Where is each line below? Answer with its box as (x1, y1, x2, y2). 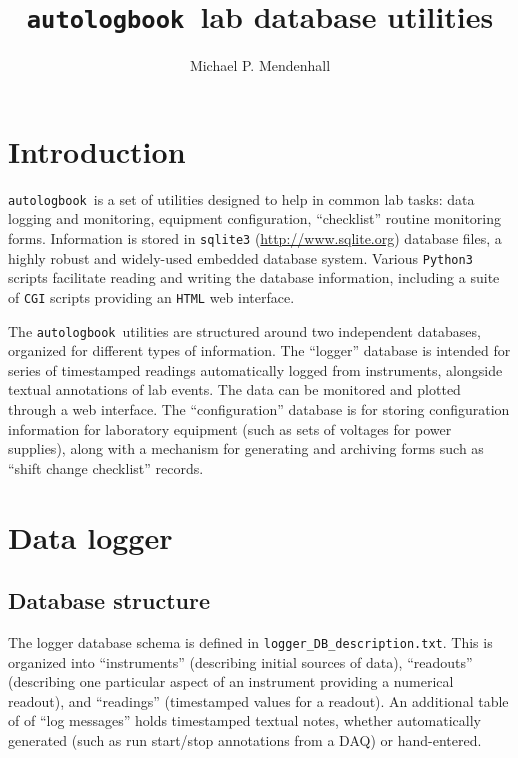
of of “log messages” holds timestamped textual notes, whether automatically (8, 710, 481, 731)
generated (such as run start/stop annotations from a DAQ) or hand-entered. (8, 730, 482, 751)
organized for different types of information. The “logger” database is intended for (8, 340, 511, 361)
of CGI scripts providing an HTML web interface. (8, 286, 295, 307)
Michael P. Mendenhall (189, 55, 331, 76)
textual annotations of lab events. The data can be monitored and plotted (8, 379, 461, 400)
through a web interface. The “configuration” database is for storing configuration (8, 399, 510, 420)
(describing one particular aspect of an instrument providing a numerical (8, 671, 454, 692)
